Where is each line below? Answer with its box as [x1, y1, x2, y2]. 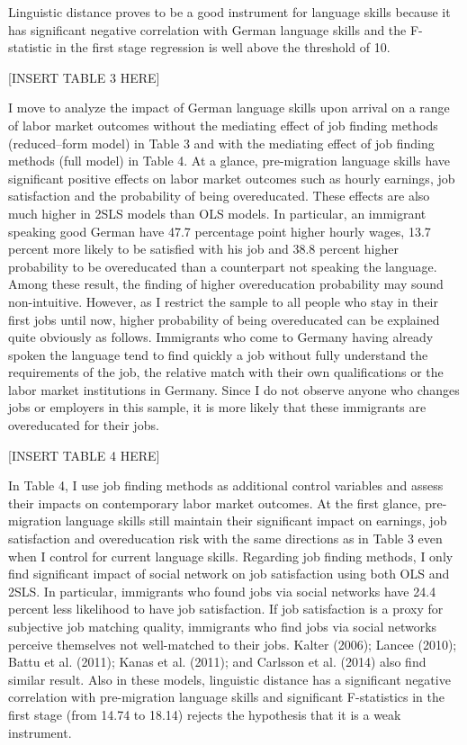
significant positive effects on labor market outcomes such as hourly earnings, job [8, 168, 455, 187]
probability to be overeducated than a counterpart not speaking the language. [8, 256, 437, 275]
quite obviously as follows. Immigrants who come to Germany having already [8, 328, 434, 346]
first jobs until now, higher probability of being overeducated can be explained [8, 310, 440, 328]
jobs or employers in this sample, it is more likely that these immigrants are [8, 398, 427, 417]
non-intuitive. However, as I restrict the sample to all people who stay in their [8, 292, 438, 310]
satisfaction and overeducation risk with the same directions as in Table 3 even [8, 529, 443, 548]
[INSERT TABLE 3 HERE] [8, 67, 160, 86]
